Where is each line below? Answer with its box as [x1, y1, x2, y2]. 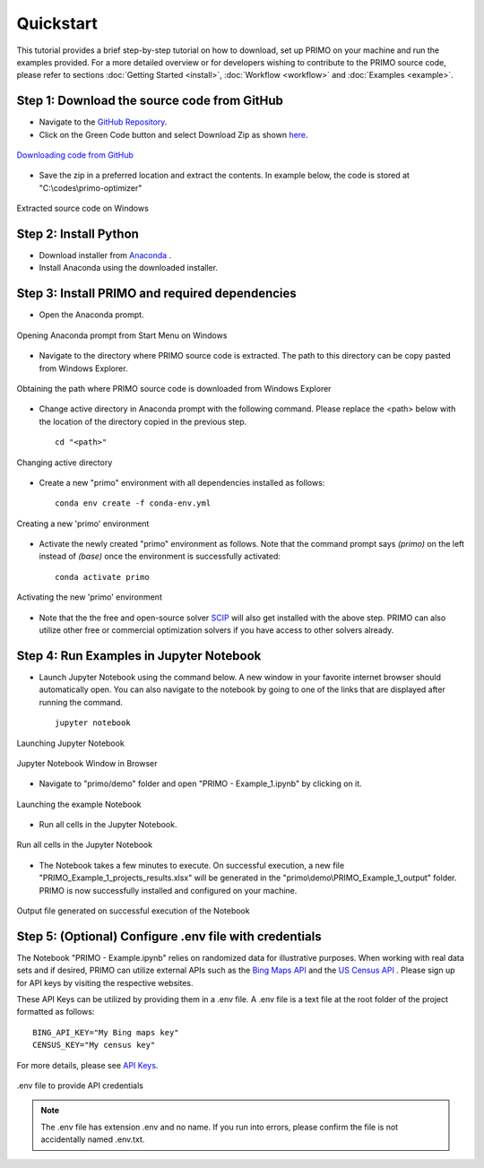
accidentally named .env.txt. [40, 1134, 145, 1145]
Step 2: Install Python [16, 227, 139, 241]
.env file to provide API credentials [16, 1080, 143, 1091]
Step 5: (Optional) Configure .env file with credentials [16, 929, 322, 944]
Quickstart [16, 13, 99, 33]
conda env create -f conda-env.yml [55, 498, 212, 508]
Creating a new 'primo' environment [16, 518, 150, 529]
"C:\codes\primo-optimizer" [39, 182, 143, 193]
